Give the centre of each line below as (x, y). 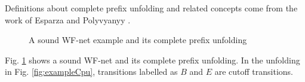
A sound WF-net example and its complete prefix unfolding (138, 40)
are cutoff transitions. (254, 72)
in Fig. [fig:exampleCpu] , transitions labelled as (91, 72)
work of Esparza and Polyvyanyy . (68, 19)
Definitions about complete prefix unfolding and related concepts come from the (151, 8)
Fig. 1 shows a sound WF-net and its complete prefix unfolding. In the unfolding (152, 60)
